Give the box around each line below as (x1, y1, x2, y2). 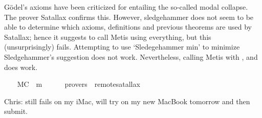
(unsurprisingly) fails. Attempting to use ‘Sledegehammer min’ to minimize (4, 41, 240, 52)
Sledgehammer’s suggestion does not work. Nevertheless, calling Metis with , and (4, 51, 258, 62)
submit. (4, 106, 28, 116)
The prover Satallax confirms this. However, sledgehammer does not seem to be (4, 11, 254, 22)
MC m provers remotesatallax (17, 79, 140, 89)
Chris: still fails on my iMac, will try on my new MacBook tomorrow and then (4, 96, 250, 106)
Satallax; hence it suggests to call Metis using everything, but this (4, 31, 211, 42)
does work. (4, 61, 38, 72)
